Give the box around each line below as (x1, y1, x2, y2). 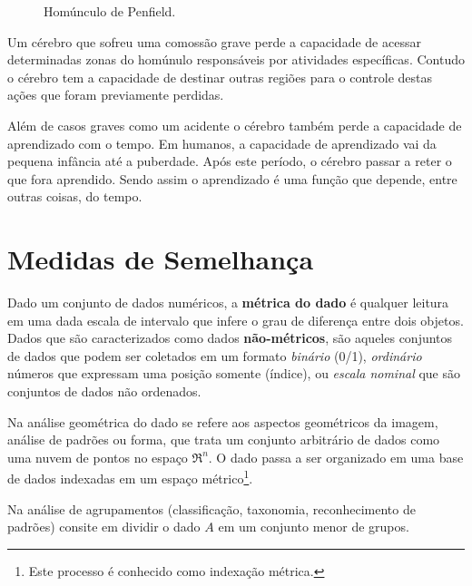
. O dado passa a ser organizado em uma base (208, 447, 464, 466)
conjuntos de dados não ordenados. (7, 382, 202, 401)
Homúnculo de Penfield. (44, 2, 176, 20)
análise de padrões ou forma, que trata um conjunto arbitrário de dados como (7, 430, 440, 449)
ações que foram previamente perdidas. (7, 85, 224, 104)
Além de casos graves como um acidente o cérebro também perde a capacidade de (7, 115, 462, 134)
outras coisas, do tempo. (7, 187, 143, 206)
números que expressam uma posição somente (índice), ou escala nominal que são (7, 364, 461, 383)
